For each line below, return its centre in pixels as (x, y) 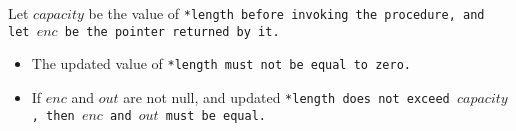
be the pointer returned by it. (172, 31)
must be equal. (215, 115)
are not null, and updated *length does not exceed (286, 96)
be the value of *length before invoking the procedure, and (286, 13)
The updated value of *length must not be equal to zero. (221, 63)
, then (53, 115)
